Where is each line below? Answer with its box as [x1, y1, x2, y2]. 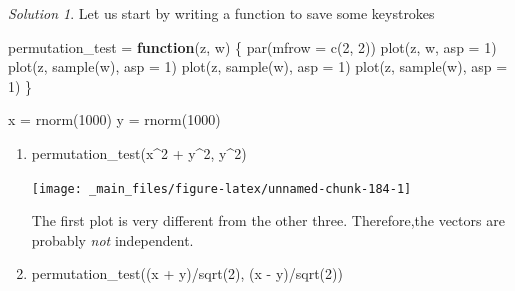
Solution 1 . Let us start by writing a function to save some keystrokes [8, 3, 435, 23]
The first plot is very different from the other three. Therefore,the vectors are [31, 210, 505, 231]
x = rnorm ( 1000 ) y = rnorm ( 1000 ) [8, 109, 221, 130]
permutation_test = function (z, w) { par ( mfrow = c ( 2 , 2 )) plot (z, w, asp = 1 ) [8, 36, 497, 57]
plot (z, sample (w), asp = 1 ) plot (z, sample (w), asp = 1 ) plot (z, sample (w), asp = [8, 56, 508, 77]
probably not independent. [31, 229, 194, 250]
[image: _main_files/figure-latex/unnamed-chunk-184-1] [31, 181, 412, 196]
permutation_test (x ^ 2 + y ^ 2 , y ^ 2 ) [31, 142, 247, 163]
